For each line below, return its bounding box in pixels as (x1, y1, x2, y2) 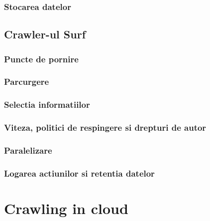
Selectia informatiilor (4, 98, 90, 111)
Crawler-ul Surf (4, 26, 86, 42)
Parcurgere (4, 75, 49, 88)
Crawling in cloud (4, 198, 128, 218)
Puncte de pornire (4, 52, 79, 65)
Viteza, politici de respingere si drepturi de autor (4, 121, 207, 134)
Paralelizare (4, 144, 52, 156)
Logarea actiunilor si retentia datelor (4, 167, 155, 179)
